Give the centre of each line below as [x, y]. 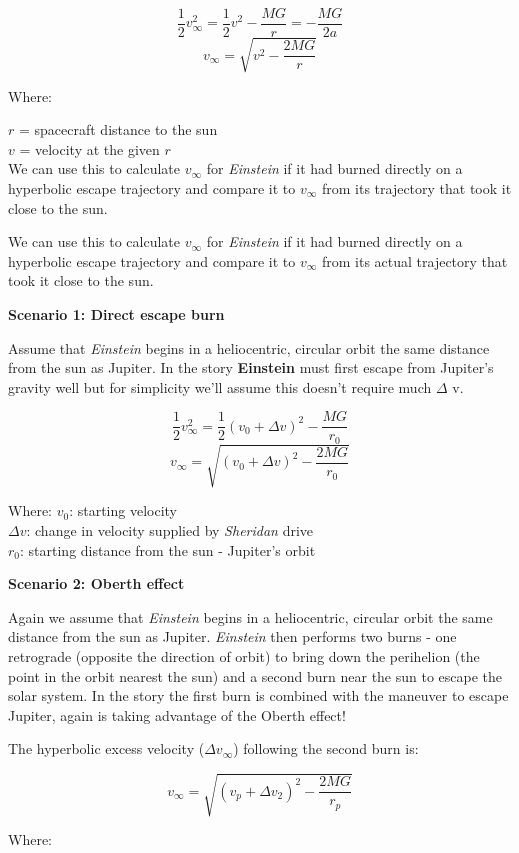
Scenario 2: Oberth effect [96, 583]
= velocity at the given [89, 148]
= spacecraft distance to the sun [118, 129]
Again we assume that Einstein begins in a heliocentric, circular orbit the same [250, 616]
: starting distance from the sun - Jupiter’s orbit [168, 549]
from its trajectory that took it [416, 187]
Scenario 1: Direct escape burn [116, 313]
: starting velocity [123, 510]
